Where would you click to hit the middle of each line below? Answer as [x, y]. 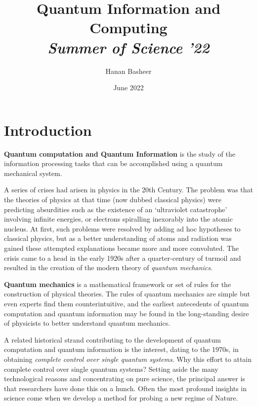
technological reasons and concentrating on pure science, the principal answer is [125, 378]
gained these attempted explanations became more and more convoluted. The [122, 248]
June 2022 [128, 87]
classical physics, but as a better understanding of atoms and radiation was [118, 238]
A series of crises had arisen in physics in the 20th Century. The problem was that [128, 190]
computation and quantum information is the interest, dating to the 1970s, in [121, 349]
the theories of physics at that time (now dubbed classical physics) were [113, 199]
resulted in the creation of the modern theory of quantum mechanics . [108, 267]
